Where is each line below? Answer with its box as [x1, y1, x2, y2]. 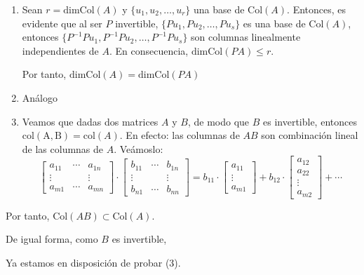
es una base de [243, 15, 306, 30]
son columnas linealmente [191, 29, 301, 44]
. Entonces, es [287, 2, 346, 16]
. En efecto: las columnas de [119, 128, 240, 142]
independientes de [22, 43, 99, 58]
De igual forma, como [6, 232, 98, 246]
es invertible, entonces [263, 114, 357, 128]
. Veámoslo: [114, 141, 163, 156]
